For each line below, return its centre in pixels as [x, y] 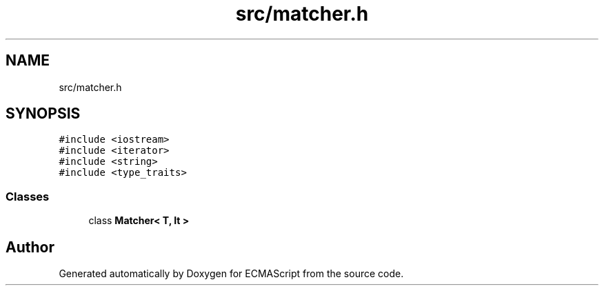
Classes [28, 196]
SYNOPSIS [43, 114]
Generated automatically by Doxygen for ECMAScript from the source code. [231, 274]
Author [30, 247]
